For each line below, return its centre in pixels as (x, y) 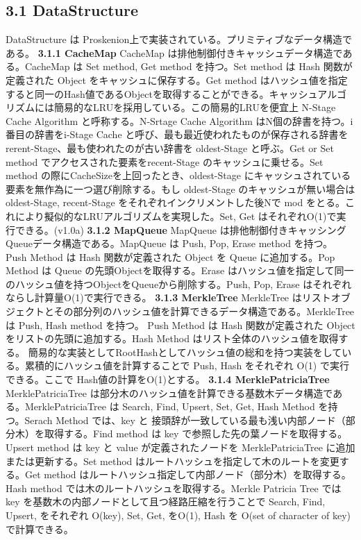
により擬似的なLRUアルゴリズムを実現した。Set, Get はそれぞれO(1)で (176, 216)
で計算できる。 (40, 529)
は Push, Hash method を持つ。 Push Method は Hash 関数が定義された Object (180, 324)
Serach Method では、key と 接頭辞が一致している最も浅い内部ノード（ (185, 420)
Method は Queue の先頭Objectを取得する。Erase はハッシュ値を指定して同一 (180, 270)
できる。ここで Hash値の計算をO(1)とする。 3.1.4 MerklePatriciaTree (168, 379)
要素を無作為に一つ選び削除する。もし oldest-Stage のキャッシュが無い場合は (180, 188)
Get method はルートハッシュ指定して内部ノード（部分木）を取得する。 (188, 474)
